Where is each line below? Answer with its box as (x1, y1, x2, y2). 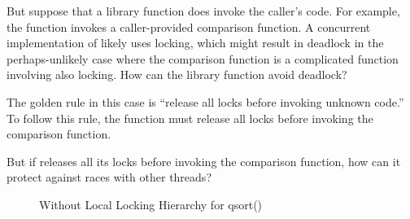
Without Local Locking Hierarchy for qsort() (39, 195, 263, 212)
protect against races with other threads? (7, 169, 212, 186)
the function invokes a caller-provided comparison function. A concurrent (7, 18, 371, 35)
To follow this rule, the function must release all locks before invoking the (7, 109, 373, 126)
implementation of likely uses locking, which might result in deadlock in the (7, 34, 384, 51)
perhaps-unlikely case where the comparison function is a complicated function (7, 50, 399, 67)
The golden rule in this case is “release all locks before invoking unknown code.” (7, 93, 404, 110)
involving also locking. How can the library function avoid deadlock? (7, 66, 347, 83)
